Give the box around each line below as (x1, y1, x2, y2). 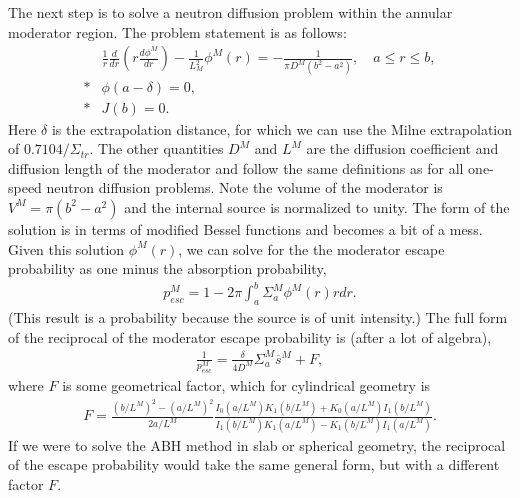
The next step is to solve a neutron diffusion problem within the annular (8, 2, 453, 22)
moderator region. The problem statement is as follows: (8, 21, 347, 42)
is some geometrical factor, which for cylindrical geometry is (62, 374, 431, 395)
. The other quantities (89, 138, 224, 159)
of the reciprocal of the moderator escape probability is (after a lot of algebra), (8, 326, 492, 347)
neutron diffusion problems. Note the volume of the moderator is (46, 177, 443, 198)
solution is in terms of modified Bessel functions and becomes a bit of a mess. (8, 218, 483, 239)
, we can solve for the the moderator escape (178, 238, 445, 259)
